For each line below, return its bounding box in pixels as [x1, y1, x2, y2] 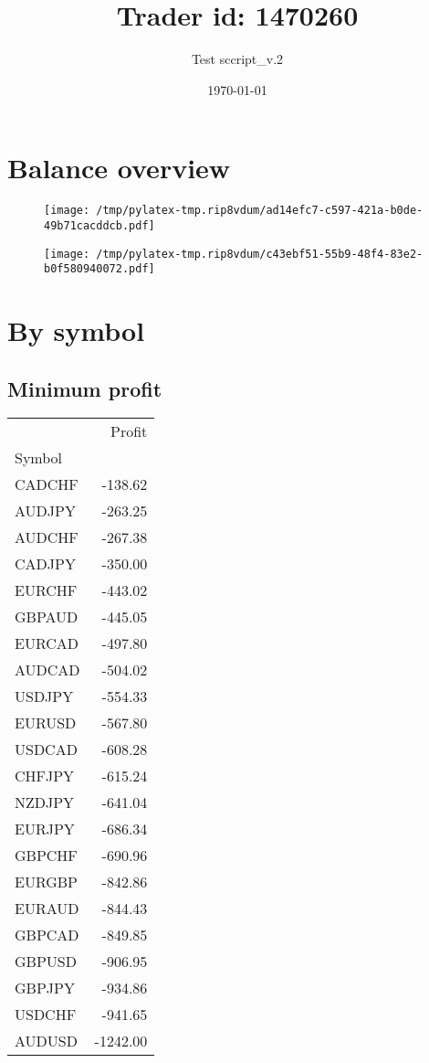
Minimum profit [7, 374, 162, 402]
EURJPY [15, 818, 75, 840]
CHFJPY [15, 765, 75, 787]
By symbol [7, 312, 145, 349]
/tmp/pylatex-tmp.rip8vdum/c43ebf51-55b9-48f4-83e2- [96, 247, 424, 260]
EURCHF [15, 579, 78, 601]
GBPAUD [15, 606, 78, 628]
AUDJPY [15, 500, 76, 522]
